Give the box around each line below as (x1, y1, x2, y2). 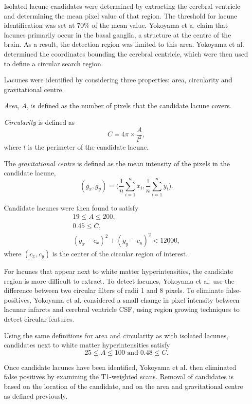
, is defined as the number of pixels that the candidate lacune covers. (26, 100, 232, 111)
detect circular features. (4, 314, 74, 324)
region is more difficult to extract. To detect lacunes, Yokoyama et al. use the (4, 275, 234, 286)
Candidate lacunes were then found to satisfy (4, 202, 139, 212)
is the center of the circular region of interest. (52, 249, 188, 259)
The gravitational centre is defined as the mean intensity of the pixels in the (4, 158, 230, 168)
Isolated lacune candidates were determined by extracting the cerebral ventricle (4, 1, 240, 11)
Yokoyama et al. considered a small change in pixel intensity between (34, 294, 240, 305)
